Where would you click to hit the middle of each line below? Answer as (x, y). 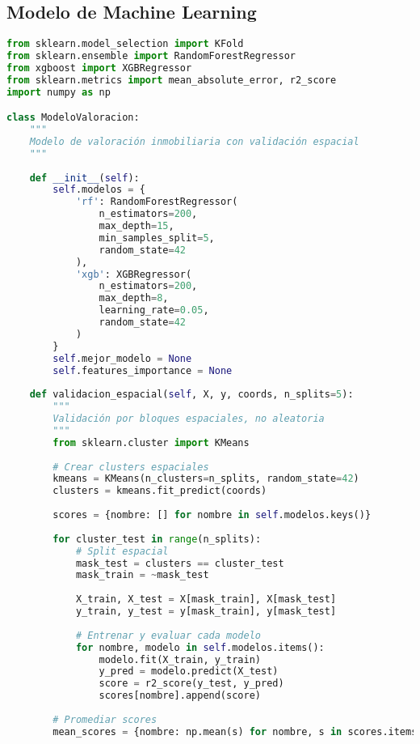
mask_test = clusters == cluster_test (180, 563)
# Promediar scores (105, 719)
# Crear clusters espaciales (131, 467)
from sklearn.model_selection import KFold (125, 44)
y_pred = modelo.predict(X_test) (189, 672)
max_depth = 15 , (136, 226)
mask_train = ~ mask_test (142, 575)
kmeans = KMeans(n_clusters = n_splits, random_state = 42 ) (206, 479)
